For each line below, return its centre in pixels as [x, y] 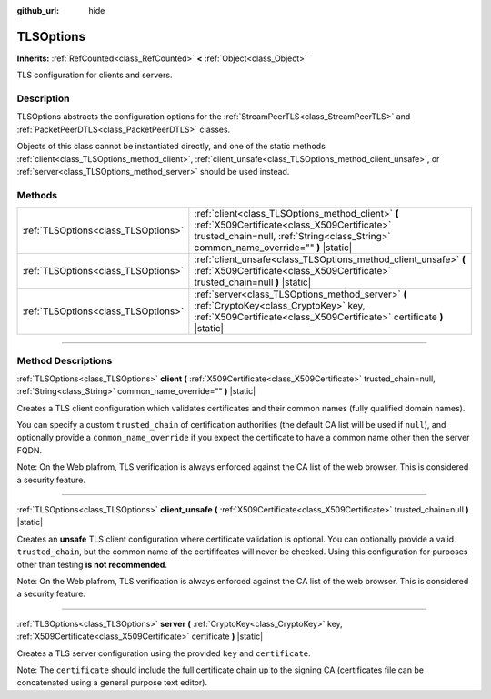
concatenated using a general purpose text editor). [112, 683]
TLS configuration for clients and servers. [95, 75]
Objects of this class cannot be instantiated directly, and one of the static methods [171, 147]
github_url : [38, 10]
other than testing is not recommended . [92, 564]
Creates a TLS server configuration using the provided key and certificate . [164, 653]
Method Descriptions [65, 360]
